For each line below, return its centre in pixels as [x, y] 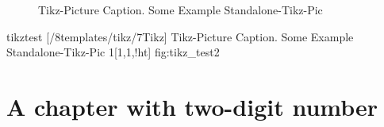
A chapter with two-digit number [192, 106]
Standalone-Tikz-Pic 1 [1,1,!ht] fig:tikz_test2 [113, 52]
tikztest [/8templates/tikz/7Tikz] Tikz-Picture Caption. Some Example [180, 36]
